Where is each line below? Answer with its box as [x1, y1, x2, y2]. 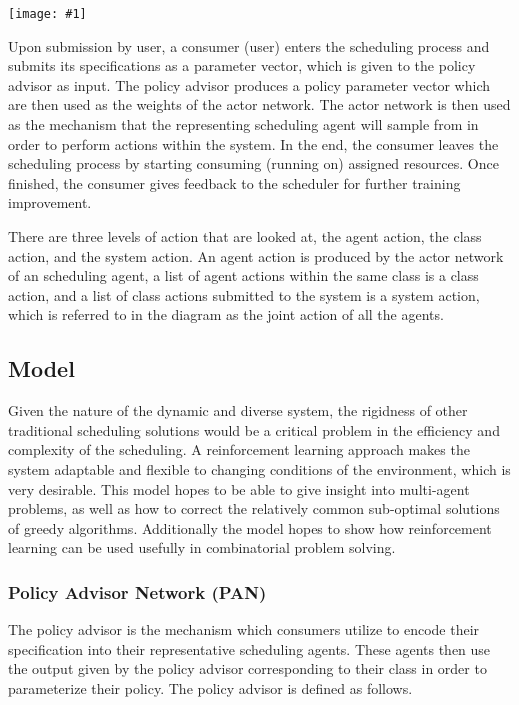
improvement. [8, 192, 92, 213]
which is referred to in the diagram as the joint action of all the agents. [8, 304, 444, 325]
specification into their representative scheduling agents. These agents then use [8, 638, 491, 659]
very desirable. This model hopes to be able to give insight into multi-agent [8, 478, 470, 499]
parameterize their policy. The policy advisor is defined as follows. [8, 677, 413, 698]
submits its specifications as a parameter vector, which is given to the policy [8, 55, 476, 76]
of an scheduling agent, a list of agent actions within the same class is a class [8, 265, 479, 286]
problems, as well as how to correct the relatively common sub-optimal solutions [8, 498, 500, 519]
